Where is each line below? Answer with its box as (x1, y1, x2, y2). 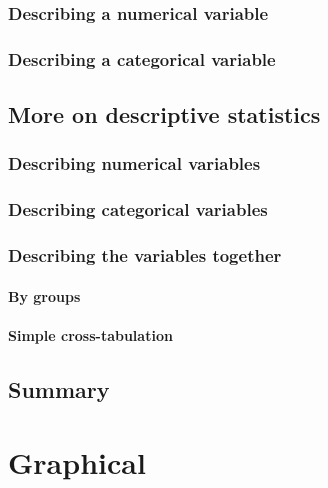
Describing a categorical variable (8, 46, 276, 71)
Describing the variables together (8, 243, 282, 268)
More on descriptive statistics (8, 99, 321, 130)
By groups (8, 285, 81, 306)
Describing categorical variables (8, 197, 268, 222)
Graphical (8, 442, 146, 483)
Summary (8, 373, 110, 404)
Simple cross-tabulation (8, 324, 173, 345)
